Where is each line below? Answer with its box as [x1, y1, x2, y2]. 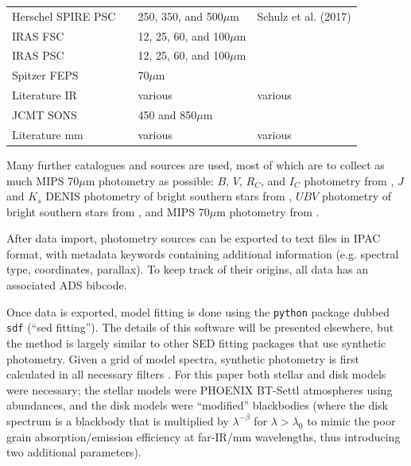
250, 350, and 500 [138, 7, 223, 24]
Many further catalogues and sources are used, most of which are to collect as [6, 156, 385, 173]
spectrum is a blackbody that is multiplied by [6, 412, 229, 429]
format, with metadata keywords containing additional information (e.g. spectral [6, 245, 399, 262]
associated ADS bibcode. [6, 277, 127, 293]
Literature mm [12, 126, 83, 142]
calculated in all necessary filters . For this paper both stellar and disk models [6, 366, 386, 383]
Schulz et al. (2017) [257, 7, 351, 24]
